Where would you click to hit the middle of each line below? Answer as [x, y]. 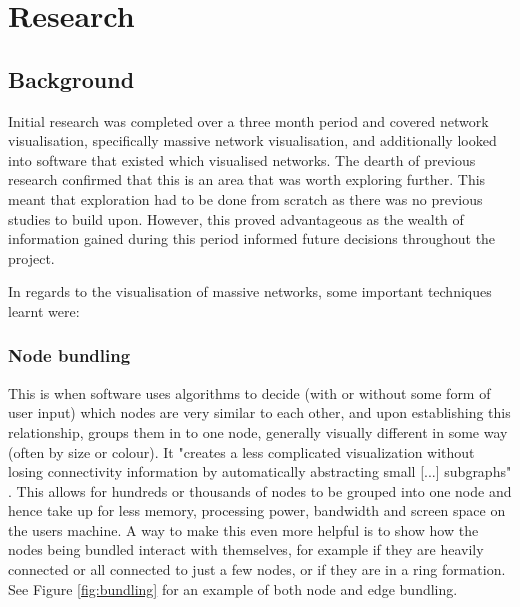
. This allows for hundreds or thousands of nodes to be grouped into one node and [260, 490]
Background [71, 78]
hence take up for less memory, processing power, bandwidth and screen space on [257, 510]
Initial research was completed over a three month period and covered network [248, 120]
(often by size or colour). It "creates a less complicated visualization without [241, 451]
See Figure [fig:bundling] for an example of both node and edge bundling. [233, 588]
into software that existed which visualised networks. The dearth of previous [242, 159]
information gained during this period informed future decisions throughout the [252, 238]
